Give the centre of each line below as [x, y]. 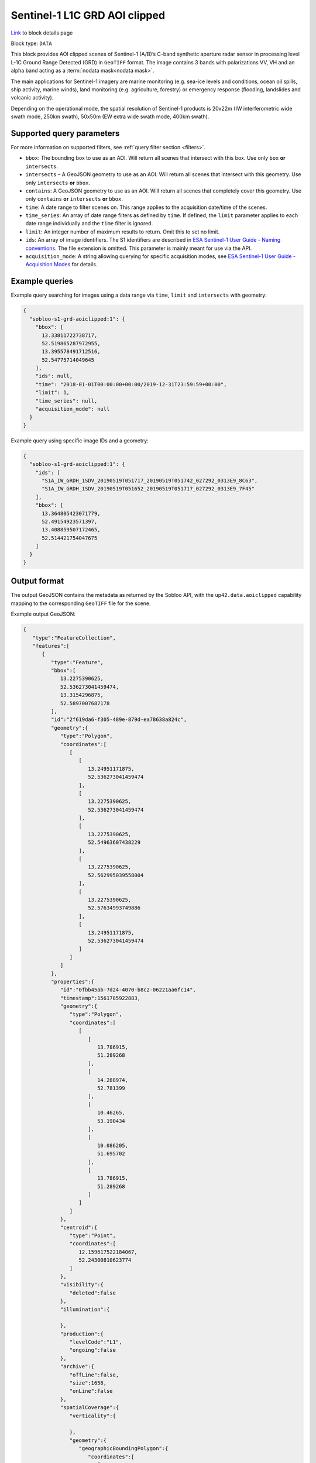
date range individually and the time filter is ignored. [89, 224]
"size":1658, [88, 1383]
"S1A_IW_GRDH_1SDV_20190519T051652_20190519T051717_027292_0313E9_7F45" [148, 489]
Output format [37, 581]
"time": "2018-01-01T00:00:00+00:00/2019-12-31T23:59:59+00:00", [131, 384]
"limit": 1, [53, 393]
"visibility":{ [82, 1285]
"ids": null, [54, 376]
